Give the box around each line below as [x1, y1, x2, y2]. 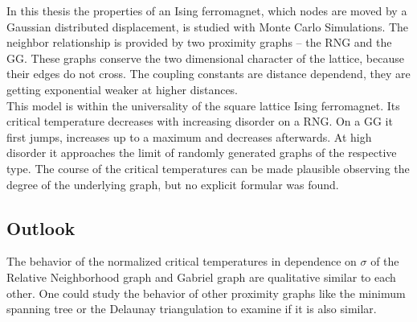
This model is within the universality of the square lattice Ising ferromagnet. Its [6, 97, 400, 114]
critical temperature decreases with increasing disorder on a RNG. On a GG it [6, 113, 393, 130]
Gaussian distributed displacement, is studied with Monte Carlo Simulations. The [6, 18, 409, 35]
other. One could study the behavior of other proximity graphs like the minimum [6, 284, 406, 301]
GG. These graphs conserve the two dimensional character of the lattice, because [6, 49, 404, 66]
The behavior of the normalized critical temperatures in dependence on [6, 253, 357, 270]
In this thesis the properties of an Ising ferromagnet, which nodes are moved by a [6, 2, 407, 19]
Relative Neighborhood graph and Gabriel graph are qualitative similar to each [6, 268, 396, 285]
